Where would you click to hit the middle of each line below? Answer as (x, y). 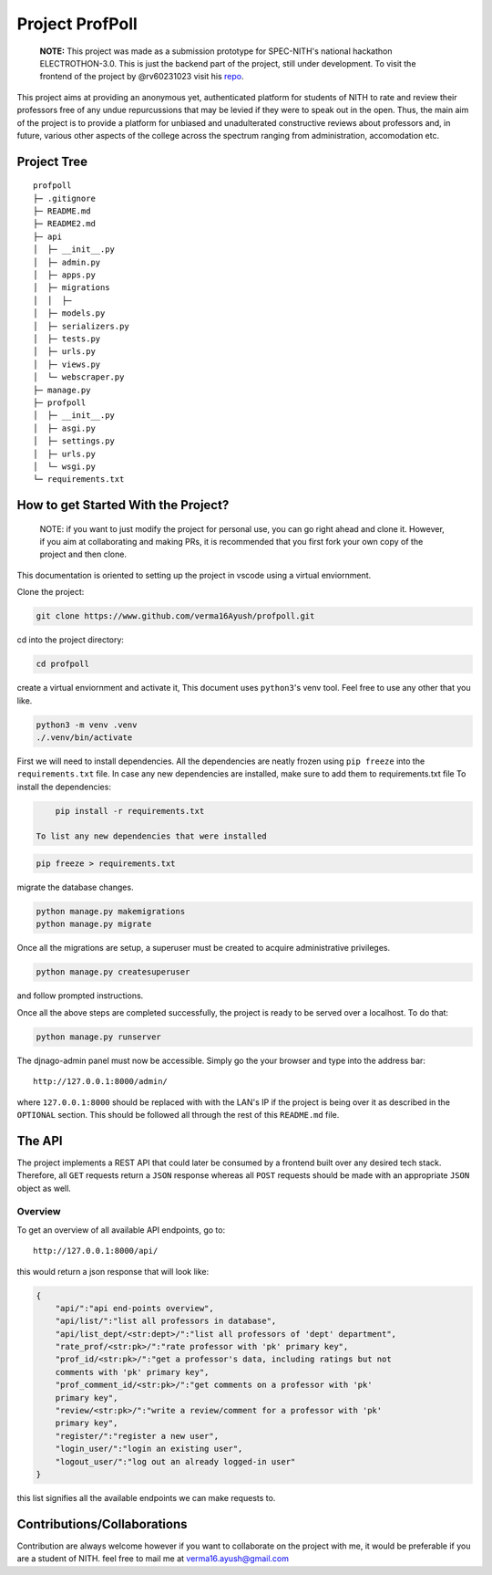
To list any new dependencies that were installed (152, 836)
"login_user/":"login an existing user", (149, 1449)
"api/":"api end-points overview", (134, 1308)
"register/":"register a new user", (137, 1436)
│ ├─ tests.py (67, 339)
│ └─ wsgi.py (64, 466)
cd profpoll (63, 664)
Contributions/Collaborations (102, 1524)
